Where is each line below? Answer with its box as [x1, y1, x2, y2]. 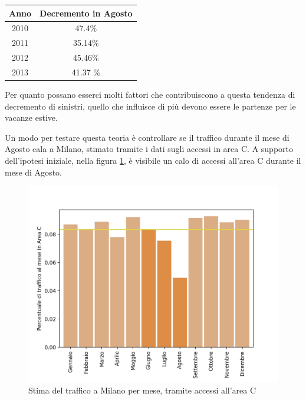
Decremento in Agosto [40, 6, 133, 19]
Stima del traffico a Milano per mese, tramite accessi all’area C [28, 384, 256, 396]
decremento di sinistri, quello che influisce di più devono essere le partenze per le [5, 100, 296, 112]
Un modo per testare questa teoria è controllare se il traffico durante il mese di [5, 131, 289, 143]
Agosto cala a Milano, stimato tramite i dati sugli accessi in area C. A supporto [5, 143, 293, 155]
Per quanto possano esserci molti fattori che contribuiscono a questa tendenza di [5, 88, 295, 100]
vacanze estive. [5, 111, 58, 124]
